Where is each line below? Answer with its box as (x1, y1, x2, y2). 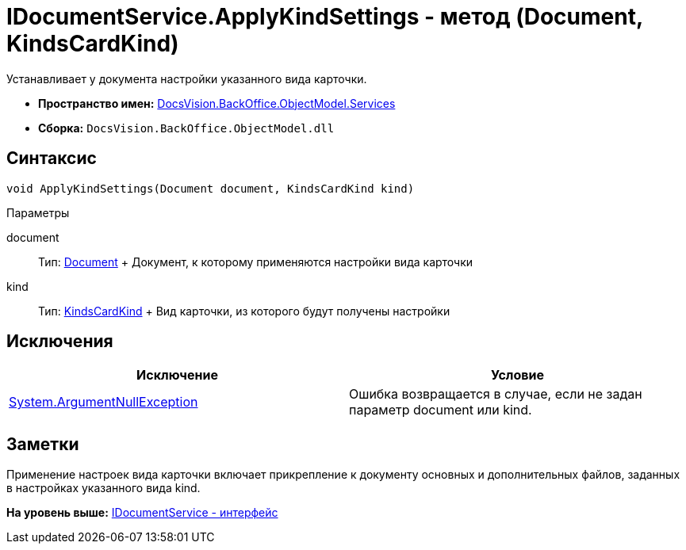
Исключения (6, 331, 113, 352)
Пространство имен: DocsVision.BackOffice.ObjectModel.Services (38, 96, 396, 110)
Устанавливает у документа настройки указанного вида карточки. (6, 71, 367, 86)
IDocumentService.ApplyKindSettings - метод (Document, (6, 3, 643, 30)
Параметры (6, 205, 70, 220)
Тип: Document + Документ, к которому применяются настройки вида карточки (38, 254, 473, 269)
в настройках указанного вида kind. (6, 481, 201, 495)
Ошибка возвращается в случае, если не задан (349, 386, 642, 403)
